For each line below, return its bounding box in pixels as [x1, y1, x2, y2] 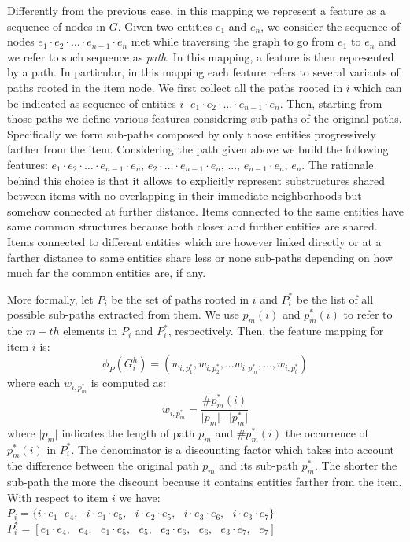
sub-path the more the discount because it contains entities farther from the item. [7, 474, 402, 490]
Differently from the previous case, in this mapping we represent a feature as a [7, 2, 386, 18]
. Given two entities [117, 17, 212, 34]
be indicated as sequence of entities [7, 94, 176, 111]
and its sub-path [219, 457, 298, 474]
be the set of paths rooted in [111, 290, 249, 307]
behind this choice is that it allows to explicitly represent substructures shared [7, 171, 385, 188]
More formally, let [7, 290, 94, 307]
